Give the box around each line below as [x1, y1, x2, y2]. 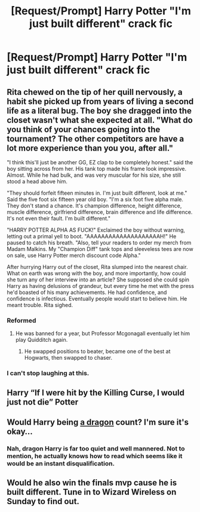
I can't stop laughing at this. [7, 369, 90, 378]
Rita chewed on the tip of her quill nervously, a [7, 87, 183, 97]
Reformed [7, 316, 36, 324]
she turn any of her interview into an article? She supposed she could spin [7, 276, 190, 283]
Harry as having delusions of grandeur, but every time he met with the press [7, 283, 195, 289]
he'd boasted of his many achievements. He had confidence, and [7, 289, 167, 296]
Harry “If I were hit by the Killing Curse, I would [7, 387, 184, 398]
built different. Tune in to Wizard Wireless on [7, 487, 177, 497]
